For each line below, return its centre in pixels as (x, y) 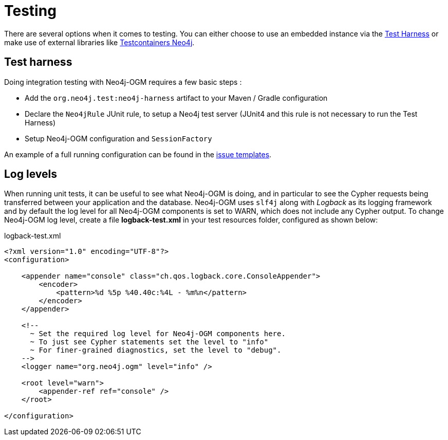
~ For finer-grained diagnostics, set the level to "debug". (156, 350)
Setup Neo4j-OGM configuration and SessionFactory (118, 138)
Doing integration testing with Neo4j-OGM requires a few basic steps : (123, 82)
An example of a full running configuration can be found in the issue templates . (138, 154)
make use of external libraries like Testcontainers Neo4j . (99, 42)
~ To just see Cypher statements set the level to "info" (149, 342)
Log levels (31, 174)
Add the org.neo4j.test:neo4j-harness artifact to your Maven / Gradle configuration (176, 98)
